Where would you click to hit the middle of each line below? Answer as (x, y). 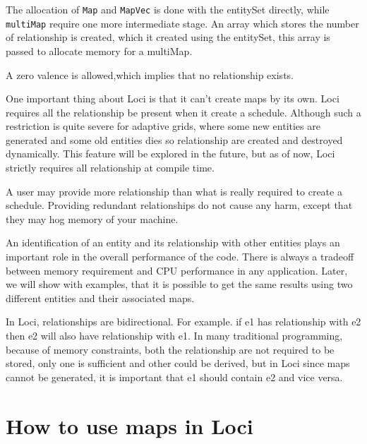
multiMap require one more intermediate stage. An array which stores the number (182, 23)
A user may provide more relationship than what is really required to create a (174, 191)
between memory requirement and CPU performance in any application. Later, (177, 270)
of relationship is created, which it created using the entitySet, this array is (168, 37)
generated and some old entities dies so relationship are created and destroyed (174, 139)
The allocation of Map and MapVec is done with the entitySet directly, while (168, 9)
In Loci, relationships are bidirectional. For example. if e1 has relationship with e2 (183, 322)
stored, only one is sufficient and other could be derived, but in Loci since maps (178, 363)
